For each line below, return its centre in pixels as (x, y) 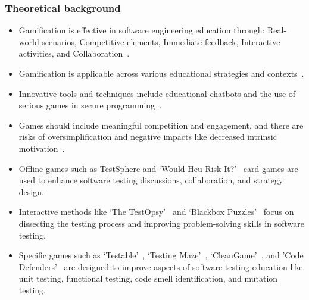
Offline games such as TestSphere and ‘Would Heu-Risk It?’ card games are (158, 168)
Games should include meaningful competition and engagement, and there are (161, 125)
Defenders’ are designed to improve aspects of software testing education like (161, 266)
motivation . (42, 148)
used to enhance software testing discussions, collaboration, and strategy (151, 180)
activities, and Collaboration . (74, 53)
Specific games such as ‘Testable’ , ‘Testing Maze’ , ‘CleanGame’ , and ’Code (161, 255)
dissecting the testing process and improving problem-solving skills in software (161, 223)
